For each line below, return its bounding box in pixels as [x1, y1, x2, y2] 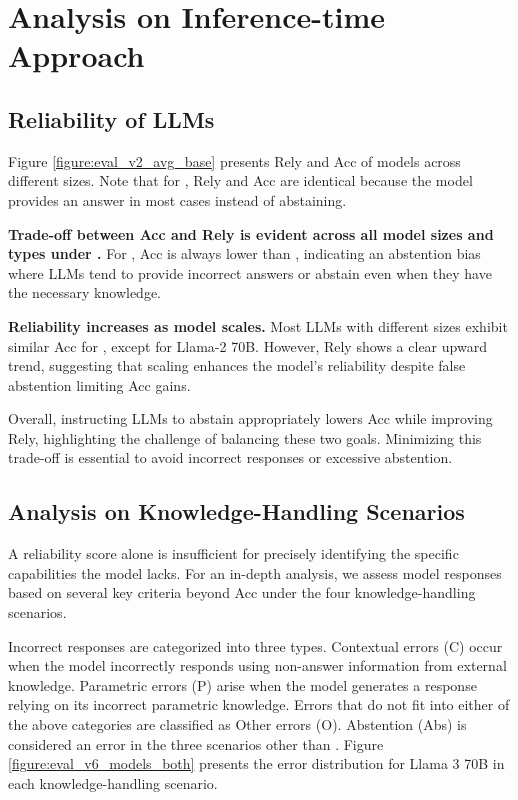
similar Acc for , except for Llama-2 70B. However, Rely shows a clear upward [8, 335, 487, 356]
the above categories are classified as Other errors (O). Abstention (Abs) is [8, 714, 467, 735]
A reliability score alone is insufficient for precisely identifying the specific [8, 543, 459, 564]
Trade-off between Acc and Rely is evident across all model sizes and [8, 223, 494, 244]
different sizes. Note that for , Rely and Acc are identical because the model [8, 170, 473, 191]
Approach [8, 35, 145, 76]
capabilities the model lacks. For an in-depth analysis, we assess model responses [8, 562, 502, 583]
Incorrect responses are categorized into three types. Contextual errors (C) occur [8, 635, 503, 656]
